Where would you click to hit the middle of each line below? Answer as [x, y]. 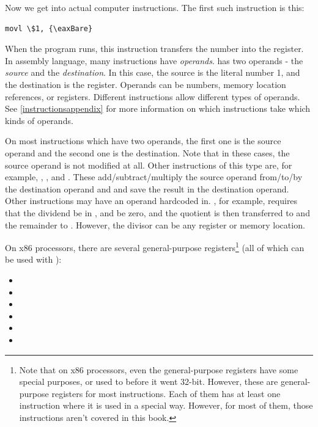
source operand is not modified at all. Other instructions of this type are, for [149, 165]
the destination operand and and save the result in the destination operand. [147, 188]
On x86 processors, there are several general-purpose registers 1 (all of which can [155, 246]
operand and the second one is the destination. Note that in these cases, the [147, 152]
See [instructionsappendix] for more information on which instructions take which [158, 108]
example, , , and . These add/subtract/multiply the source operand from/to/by [154, 177]
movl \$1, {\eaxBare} [49, 28]
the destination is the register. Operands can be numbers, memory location [146, 84]
